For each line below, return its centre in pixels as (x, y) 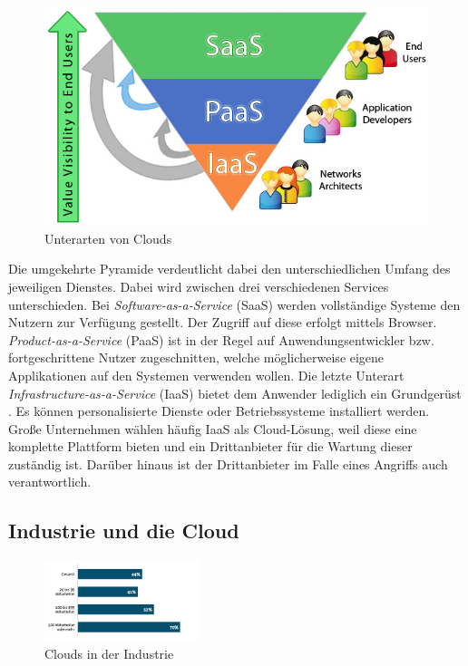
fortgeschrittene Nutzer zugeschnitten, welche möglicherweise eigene (196, 357)
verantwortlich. (50, 482)
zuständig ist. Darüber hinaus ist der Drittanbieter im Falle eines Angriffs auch (228, 463)
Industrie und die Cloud (124, 531)
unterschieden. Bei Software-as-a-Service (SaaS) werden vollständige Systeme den (234, 304)
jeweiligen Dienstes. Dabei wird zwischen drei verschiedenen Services (199, 286)
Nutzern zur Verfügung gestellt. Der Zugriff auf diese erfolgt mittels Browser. (223, 322)
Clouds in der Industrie (109, 653)
